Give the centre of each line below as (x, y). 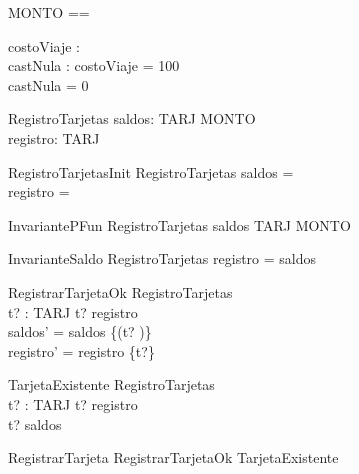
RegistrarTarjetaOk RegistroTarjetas (120, 291)
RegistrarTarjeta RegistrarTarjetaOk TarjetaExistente (173, 457)
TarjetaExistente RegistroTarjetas (111, 384)
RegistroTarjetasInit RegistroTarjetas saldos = (151, 171)
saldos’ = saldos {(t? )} (80, 331)
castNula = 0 (48, 84)
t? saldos (35, 423)
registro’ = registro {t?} (81, 350)
